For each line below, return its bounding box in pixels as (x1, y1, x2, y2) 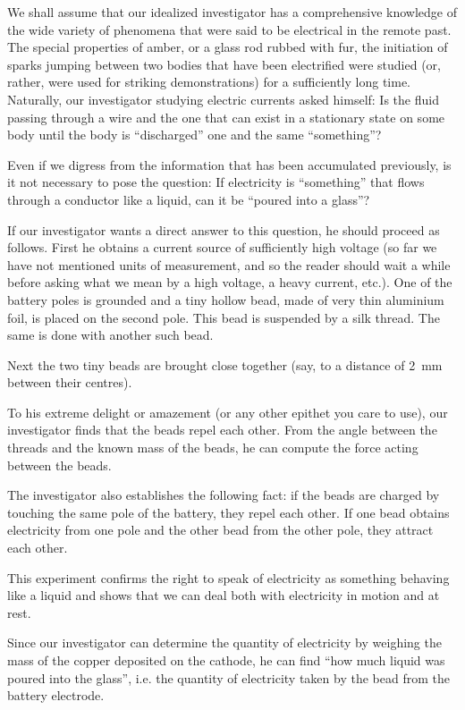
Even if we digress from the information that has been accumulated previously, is (7, 155, 452, 173)
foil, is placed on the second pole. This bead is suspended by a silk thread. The (7, 308, 440, 326)
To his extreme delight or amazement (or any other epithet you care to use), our (7, 402, 448, 421)
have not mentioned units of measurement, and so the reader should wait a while (7, 255, 451, 274)
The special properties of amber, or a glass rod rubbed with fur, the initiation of (7, 38, 448, 56)
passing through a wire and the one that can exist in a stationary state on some (7, 107, 445, 126)
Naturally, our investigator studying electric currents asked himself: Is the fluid (7, 89, 439, 108)
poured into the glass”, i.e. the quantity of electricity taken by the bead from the (7, 668, 450, 687)
